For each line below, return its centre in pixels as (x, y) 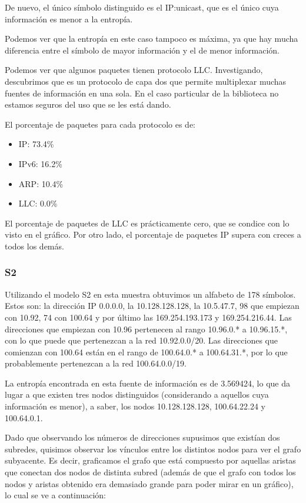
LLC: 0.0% (38, 203)
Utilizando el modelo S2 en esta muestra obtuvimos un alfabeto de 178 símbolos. (150, 294)
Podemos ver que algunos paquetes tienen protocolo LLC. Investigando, (134, 70)
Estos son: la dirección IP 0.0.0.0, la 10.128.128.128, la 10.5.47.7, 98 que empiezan (152, 306)
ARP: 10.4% (41, 183)
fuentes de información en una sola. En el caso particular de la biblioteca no (142, 93)
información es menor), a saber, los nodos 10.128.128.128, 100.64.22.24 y (135, 406)
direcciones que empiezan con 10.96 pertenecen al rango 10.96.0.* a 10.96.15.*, (146, 329)
